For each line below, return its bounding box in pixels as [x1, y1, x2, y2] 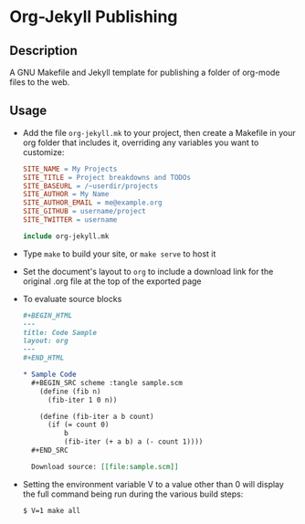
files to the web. [9, 77, 70, 88]
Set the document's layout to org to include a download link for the [22, 266, 274, 277]
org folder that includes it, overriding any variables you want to [22, 137, 259, 148]
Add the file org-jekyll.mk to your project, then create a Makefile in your [22, 127, 296, 138]
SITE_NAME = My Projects [22, 164, 118, 173]
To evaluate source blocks [22, 293, 122, 304]
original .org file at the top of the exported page [22, 276, 203, 287]
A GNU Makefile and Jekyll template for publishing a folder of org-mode [9, 67, 280, 78]
